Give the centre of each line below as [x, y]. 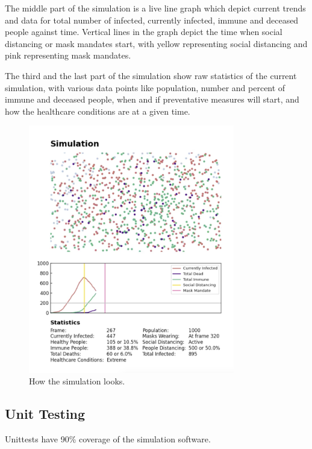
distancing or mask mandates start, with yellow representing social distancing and [156, 43]
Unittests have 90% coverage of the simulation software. [108, 439]
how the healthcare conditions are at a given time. [98, 111]
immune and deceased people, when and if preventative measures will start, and [152, 99]
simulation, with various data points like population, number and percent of [145, 87]
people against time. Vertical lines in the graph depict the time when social [144, 32]
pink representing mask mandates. [68, 55]
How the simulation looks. [77, 381]
